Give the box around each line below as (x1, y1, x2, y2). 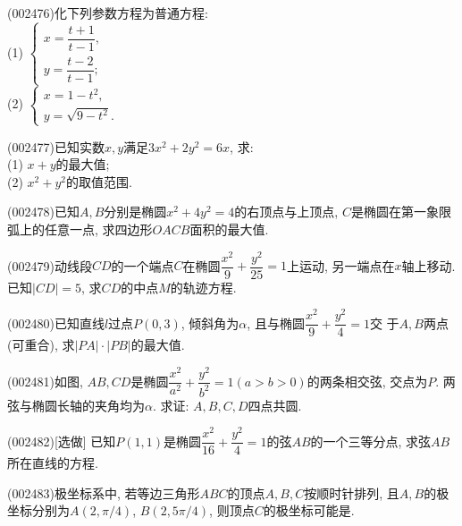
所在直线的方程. (7, 454, 98, 472)
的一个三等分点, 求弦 (310, 431, 432, 450)
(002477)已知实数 (7, 137, 105, 156)
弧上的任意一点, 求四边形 (7, 220, 153, 238)
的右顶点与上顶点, (234, 202, 339, 221)
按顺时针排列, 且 (304, 483, 399, 502)
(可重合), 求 (7, 335, 75, 354)
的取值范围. (65, 172, 132, 191)
